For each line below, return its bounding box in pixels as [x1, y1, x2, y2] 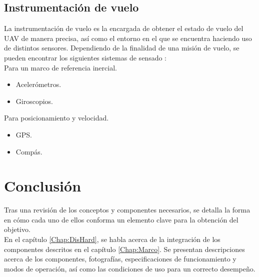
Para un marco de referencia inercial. [4, 62, 117, 72]
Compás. [15, 146, 42, 156]
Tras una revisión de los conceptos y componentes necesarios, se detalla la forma [4, 204, 250, 215]
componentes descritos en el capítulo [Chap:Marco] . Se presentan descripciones [4, 243, 245, 254]
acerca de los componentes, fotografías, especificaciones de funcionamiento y [4, 253, 236, 264]
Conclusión [4, 175, 81, 196]
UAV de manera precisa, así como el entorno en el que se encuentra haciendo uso [4, 32, 252, 43]
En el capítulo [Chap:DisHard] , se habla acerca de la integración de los [4, 234, 220, 244]
